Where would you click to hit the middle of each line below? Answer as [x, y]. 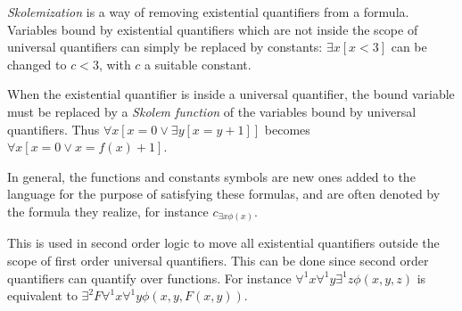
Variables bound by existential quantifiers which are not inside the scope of [213, 29]
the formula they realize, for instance [108, 211]
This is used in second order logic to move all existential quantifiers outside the [223, 243]
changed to [37, 64]
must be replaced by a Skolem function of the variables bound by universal [212, 111]
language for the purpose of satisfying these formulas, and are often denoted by [224, 194]
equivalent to [42, 295]
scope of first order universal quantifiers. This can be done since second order [218, 261]
